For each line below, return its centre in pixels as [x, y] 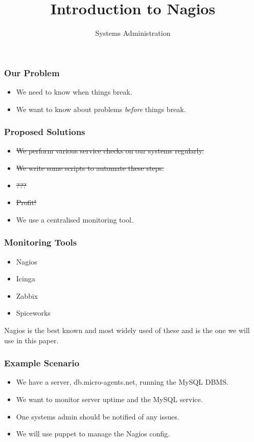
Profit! [26, 202]
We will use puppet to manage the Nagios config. [93, 434]
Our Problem [32, 72]
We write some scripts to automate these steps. [90, 168]
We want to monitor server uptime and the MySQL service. [109, 399]
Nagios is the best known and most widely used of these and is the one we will [127, 330]
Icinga [26, 279]
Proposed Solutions [45, 132]
